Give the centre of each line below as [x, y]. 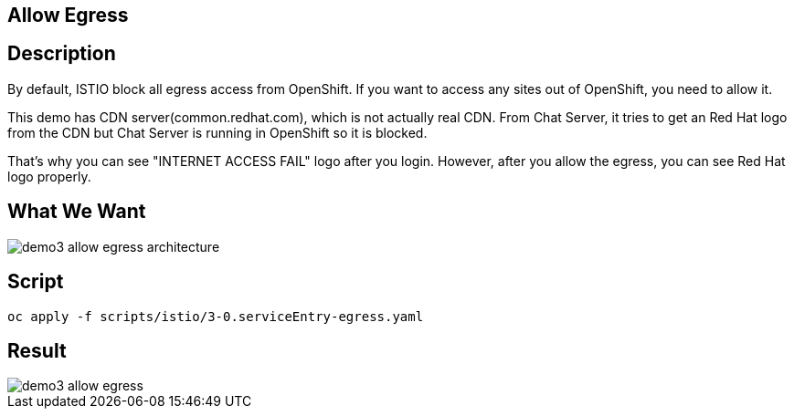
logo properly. [49, 176]
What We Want [77, 212]
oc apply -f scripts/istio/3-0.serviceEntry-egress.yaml [216, 316]
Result [37, 350]
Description [62, 54]
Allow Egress [68, 15]
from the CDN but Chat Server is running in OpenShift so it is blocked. [217, 132]
